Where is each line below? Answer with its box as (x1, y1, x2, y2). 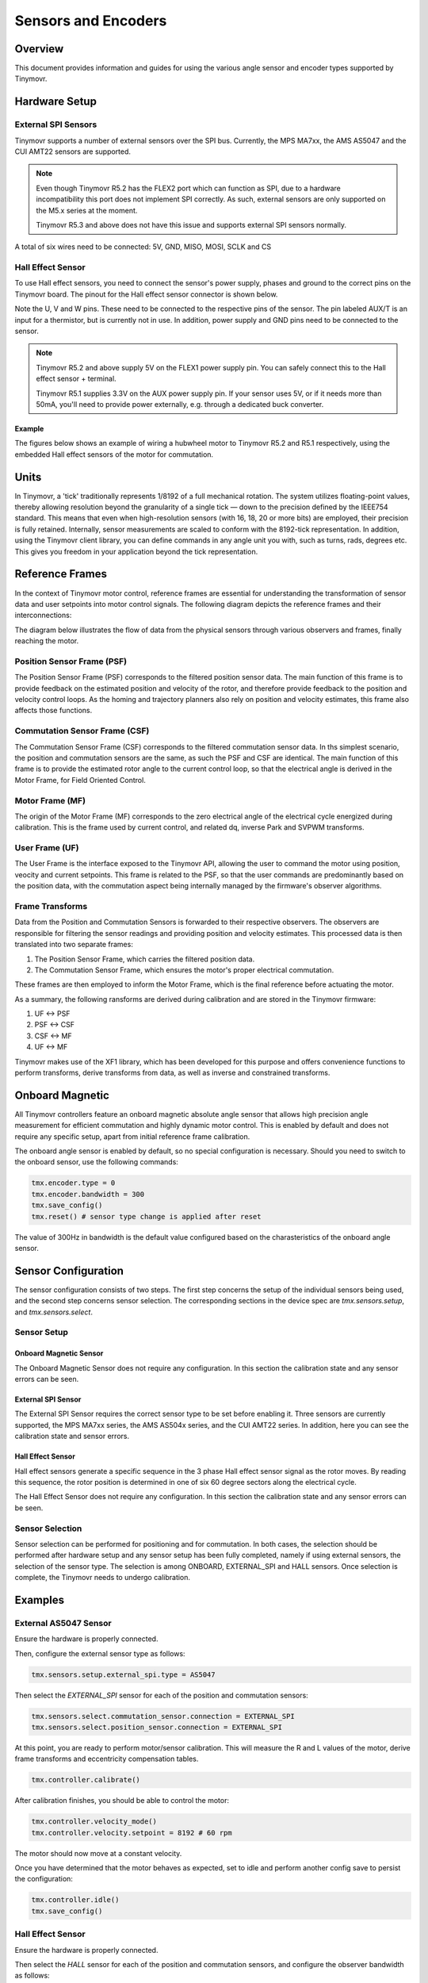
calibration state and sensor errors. (14, 1432, 130, 1441)
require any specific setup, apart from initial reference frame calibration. (14, 1131, 250, 1141)
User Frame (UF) (14, 842, 79, 853)
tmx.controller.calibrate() (31, 1775, 140, 1785)
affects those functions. (14, 706, 93, 715)
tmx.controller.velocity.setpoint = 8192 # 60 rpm (31, 1828, 233, 1837)
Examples (14, 1593, 65, 1606)
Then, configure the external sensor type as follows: (14, 1648, 185, 1658)
